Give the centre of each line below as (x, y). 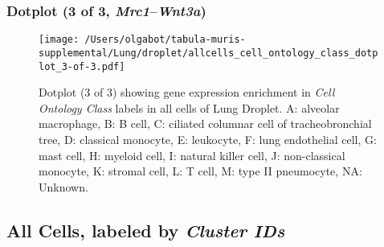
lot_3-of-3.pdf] (82, 66)
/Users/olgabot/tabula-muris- (165, 40)
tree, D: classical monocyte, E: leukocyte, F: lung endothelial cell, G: (208, 139)
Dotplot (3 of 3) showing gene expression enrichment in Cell (187, 92)
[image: (59, 40)
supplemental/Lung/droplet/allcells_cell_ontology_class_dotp (208, 53)
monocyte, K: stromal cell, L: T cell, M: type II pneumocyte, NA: (200, 171)
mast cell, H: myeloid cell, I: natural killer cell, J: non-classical (192, 155)
